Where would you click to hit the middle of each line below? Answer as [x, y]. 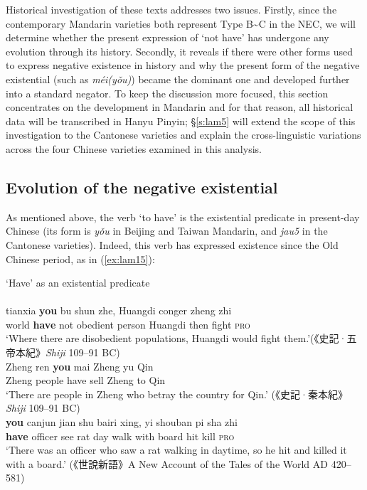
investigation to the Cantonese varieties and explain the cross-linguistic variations [183, 135]
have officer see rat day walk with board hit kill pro [120, 436]
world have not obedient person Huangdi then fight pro [128, 324]
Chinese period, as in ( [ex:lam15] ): [80, 259]
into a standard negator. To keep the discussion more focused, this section [167, 93]
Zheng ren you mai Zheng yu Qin [80, 366]
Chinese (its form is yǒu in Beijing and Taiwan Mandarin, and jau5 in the [167, 231]
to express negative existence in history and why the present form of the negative [183, 65]
